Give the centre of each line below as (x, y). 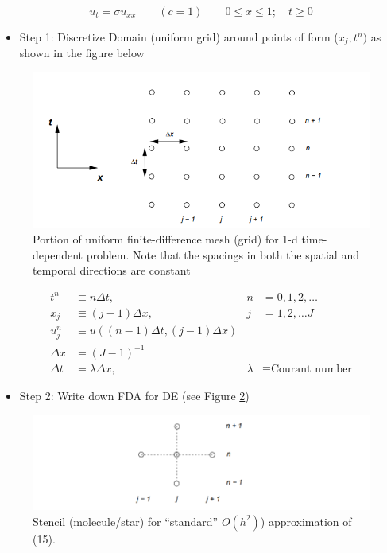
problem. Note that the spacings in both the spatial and (223, 254)
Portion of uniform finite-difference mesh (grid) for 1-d (165, 239)
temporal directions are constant (112, 270)
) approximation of (306, 521)
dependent (58, 254)
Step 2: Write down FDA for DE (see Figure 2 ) (134, 395)
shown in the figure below (82, 53)
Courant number (311, 369)
